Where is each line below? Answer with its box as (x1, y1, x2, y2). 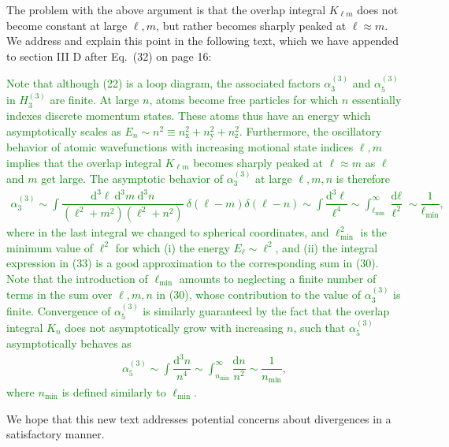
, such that (293, 318, 346, 335)
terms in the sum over (6, 286, 113, 303)
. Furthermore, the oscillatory (239, 122, 382, 139)
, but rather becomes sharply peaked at (156, 17, 347, 33)
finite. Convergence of (6, 302, 111, 318)
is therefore (336, 170, 391, 187)
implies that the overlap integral (6, 154, 161, 170)
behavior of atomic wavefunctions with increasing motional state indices (6, 139, 354, 155)
